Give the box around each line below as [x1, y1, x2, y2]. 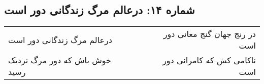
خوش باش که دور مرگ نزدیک [8, 54, 111, 66]
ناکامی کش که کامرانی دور [162, 54, 256, 66]
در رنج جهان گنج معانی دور [163, 28, 256, 40]
